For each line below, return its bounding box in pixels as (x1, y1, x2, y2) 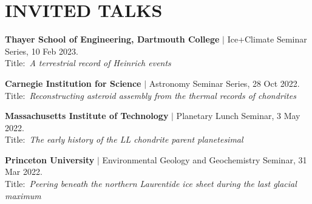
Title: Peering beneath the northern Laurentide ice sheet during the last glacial (5, 177, 297, 190)
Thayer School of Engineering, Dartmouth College (5, 33, 220, 46)
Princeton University (5, 153, 95, 166)
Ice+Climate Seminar (227, 33, 307, 46)
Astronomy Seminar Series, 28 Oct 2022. (149, 76, 300, 89)
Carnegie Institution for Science (5, 76, 141, 89)
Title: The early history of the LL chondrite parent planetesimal (5, 133, 243, 146)
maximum (5, 189, 41, 202)
